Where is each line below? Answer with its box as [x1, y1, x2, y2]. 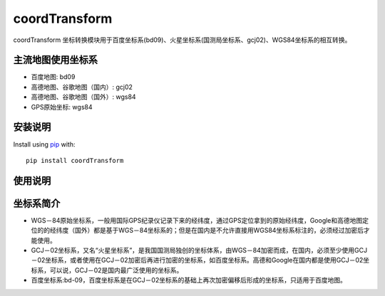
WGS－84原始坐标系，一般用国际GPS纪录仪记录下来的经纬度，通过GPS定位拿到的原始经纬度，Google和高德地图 [31, 216, 363, 224]
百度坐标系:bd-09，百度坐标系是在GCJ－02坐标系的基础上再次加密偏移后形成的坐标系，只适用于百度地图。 [31, 276, 347, 285]
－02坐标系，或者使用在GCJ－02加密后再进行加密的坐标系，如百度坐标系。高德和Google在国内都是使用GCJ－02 [31, 256, 364, 265]
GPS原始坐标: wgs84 [31, 102, 93, 111]
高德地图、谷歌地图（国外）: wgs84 [31, 92, 136, 101]
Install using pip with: [13, 139, 76, 149]
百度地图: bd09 [31, 73, 76, 81]
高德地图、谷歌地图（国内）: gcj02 [31, 83, 133, 91]
